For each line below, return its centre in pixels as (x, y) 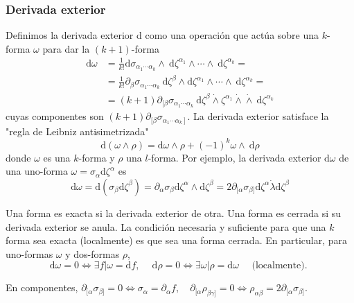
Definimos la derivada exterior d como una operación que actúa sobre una (162, 35)
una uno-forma (37, 171)
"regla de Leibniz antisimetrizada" (77, 131)
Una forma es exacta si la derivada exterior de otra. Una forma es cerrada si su (174, 213)
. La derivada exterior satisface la (258, 116)
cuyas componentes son (55, 116)
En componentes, (42, 287)
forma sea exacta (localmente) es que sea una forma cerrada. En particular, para (177, 240)
